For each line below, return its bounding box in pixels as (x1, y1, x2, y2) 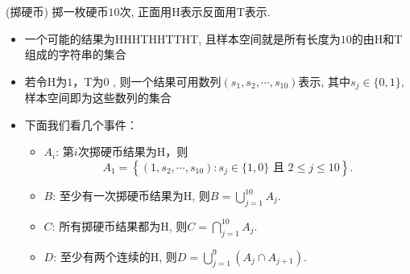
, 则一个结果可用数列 (113, 72, 222, 89)
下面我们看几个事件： (24, 116, 138, 133)
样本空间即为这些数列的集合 (24, 89, 172, 106)
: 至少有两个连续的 (53, 247, 151, 264)
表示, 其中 (298, 72, 350, 89)
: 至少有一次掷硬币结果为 (52, 187, 184, 204)
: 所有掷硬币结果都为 (52, 217, 161, 234)
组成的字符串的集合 (24, 46, 126, 63)
